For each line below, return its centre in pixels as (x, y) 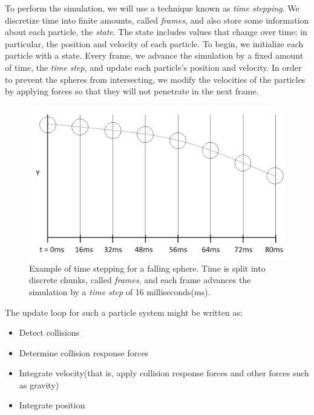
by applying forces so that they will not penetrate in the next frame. (132, 91)
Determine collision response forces (84, 352)
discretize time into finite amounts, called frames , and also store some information (157, 20)
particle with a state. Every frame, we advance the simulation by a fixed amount (154, 55)
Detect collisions (49, 332)
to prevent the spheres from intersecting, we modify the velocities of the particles (155, 79)
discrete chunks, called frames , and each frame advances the (140, 280)
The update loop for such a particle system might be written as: (124, 312)
